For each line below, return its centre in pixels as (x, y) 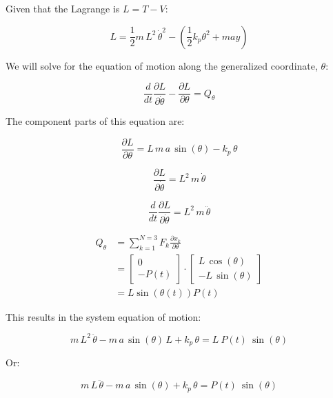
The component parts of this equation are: (95, 121)
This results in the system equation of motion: (103, 316)
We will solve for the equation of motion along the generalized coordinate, (162, 65)
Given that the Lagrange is (63, 8)
